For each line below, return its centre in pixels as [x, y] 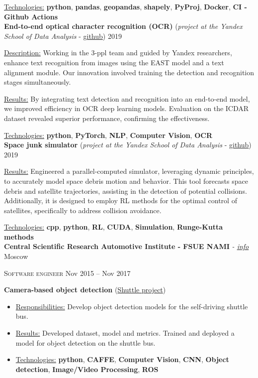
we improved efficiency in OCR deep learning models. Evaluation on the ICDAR [127, 108]
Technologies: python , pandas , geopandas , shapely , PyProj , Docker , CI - [126, 6]
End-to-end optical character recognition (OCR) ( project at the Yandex [123, 26]
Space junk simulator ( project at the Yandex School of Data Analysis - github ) [128, 145]
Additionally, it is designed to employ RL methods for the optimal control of [121, 200]
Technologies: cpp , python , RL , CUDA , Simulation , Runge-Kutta [114, 227]
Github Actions [31, 16]
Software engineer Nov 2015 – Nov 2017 [67, 273]
